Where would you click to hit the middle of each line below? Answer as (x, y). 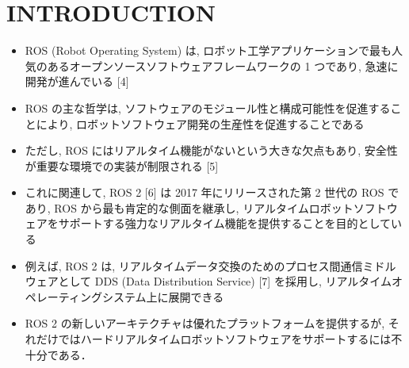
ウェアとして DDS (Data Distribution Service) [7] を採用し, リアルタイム (208, 281)
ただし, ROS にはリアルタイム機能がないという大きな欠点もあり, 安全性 (211, 150)
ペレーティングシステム (86, 296)
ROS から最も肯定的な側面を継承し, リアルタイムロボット (204, 207)
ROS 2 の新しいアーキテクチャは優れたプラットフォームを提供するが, (205, 323)
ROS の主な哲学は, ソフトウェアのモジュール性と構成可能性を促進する (208, 107)
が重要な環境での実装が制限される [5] (122, 165)
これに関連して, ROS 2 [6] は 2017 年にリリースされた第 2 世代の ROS (204, 192)
